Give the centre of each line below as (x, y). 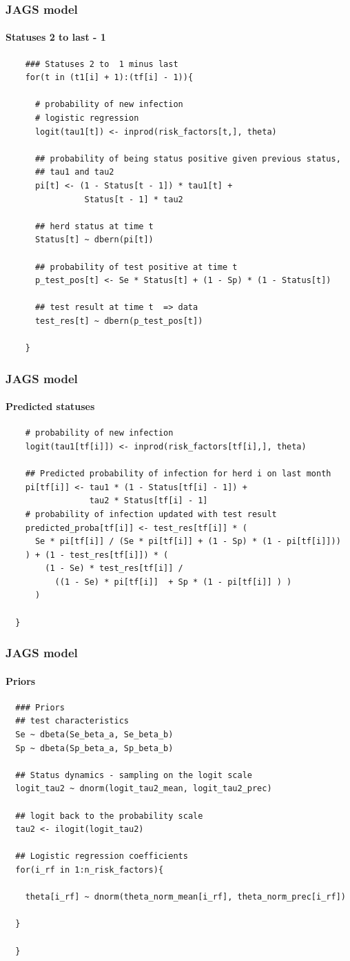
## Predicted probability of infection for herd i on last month (178, 474)
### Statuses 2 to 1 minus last (102, 64)
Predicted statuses (50, 406)
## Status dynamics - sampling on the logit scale (134, 775)
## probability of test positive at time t (136, 267)
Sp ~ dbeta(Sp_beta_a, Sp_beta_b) (94, 748)
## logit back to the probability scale (109, 816)
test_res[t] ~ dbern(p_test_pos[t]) (119, 321)
